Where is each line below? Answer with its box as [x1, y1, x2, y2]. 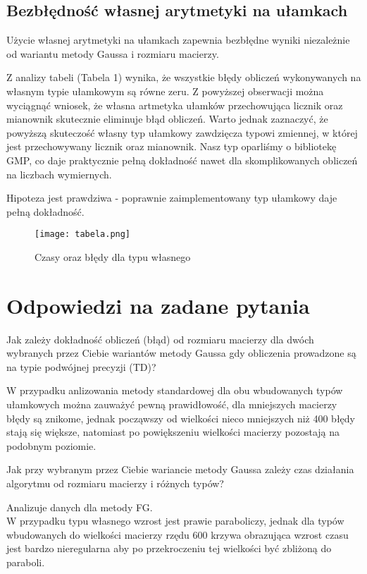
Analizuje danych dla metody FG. [6, 499, 153, 514]
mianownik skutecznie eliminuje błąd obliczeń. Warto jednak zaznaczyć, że [6, 111, 328, 126]
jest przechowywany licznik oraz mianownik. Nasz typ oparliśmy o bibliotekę [6, 139, 337, 154]
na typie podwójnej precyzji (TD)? [6, 359, 156, 374]
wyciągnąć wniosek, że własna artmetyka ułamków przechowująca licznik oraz [6, 97, 343, 112]
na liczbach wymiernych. [6, 166, 112, 181]
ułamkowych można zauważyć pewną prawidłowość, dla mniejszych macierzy [6, 397, 337, 412]
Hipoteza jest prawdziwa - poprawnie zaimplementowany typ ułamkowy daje [6, 190, 337, 205]
